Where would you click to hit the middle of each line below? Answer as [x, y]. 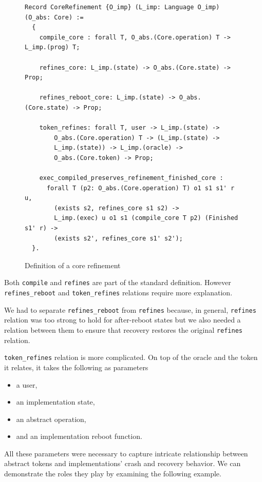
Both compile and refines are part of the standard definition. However [118, 282]
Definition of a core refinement [73, 265]
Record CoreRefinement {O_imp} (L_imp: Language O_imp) [122, 7]
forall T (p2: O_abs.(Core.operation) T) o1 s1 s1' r [141, 188]
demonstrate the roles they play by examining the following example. [113, 474]
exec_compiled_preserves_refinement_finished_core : [131, 178]
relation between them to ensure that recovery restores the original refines [123, 330]
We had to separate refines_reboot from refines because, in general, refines [130, 309]
